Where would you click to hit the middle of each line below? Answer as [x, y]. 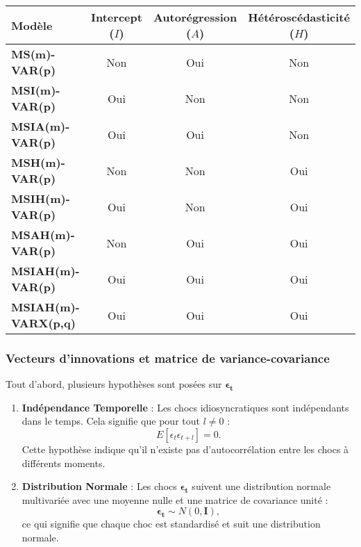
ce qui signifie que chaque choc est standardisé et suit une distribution [171, 524]
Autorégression [195, 17]
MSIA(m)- [41, 126]
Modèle [32, 25]
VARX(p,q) [43, 323]
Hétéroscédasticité [299, 17]
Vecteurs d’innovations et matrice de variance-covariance [168, 358]
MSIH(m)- [41, 198]
